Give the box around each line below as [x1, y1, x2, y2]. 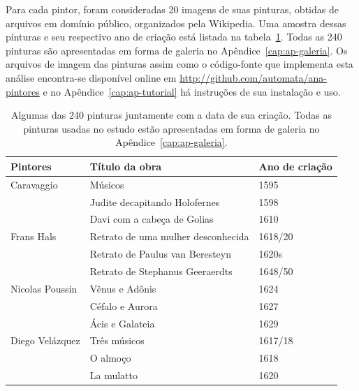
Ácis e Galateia [89, 316, 155, 330]
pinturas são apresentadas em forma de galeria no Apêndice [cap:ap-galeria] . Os [6, 43, 348, 57]
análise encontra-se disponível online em [6, 70, 177, 84]
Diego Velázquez [10, 333, 80, 348]
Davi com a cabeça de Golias [89, 212, 214, 226]
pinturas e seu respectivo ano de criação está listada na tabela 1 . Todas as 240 [6, 29, 342, 44]
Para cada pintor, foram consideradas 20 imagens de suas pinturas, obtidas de [6, 2, 339, 16]
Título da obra [89, 158, 162, 173]
